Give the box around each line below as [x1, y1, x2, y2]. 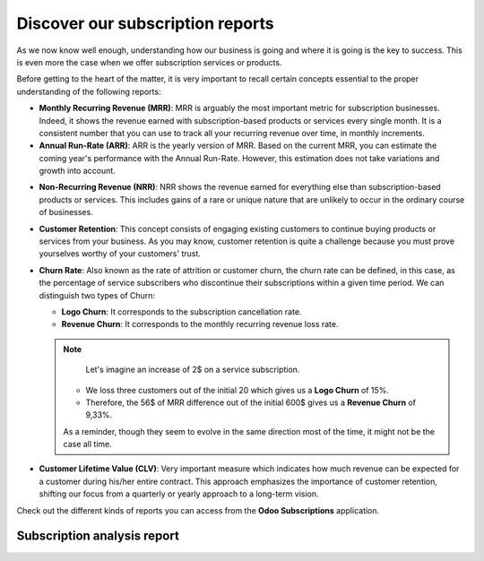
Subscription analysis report [16, 529, 179, 544]
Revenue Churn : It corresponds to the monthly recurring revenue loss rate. [61, 319, 340, 330]
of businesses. [39, 207, 93, 218]
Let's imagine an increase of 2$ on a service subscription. [85, 364, 300, 375]
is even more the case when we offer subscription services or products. [16, 56, 282, 67]
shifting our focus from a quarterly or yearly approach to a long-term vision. [39, 488, 319, 499]
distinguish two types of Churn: [39, 289, 156, 300]
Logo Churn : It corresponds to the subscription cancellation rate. [61, 306, 302, 317]
